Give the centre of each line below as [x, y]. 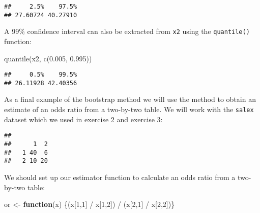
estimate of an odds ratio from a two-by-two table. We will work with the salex [129, 109]
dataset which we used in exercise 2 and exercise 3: [83, 119]
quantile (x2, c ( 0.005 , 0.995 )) [48, 58]
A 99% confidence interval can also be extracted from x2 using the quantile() [127, 31]
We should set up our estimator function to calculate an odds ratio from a [120, 177]
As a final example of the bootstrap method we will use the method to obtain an [130, 99]
